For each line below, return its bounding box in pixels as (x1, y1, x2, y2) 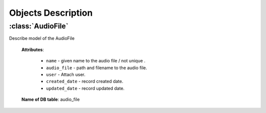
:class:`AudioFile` (9, 22, 68, 30)
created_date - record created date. (46, 79, 123, 85)
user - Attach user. (46, 71, 86, 77)
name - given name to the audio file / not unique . (46, 58, 145, 64)
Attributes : (21, 47, 44, 53)
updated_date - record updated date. (46, 85, 125, 91)
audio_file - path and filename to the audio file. (46, 64, 147, 71)
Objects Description (9, 7, 93, 18)
